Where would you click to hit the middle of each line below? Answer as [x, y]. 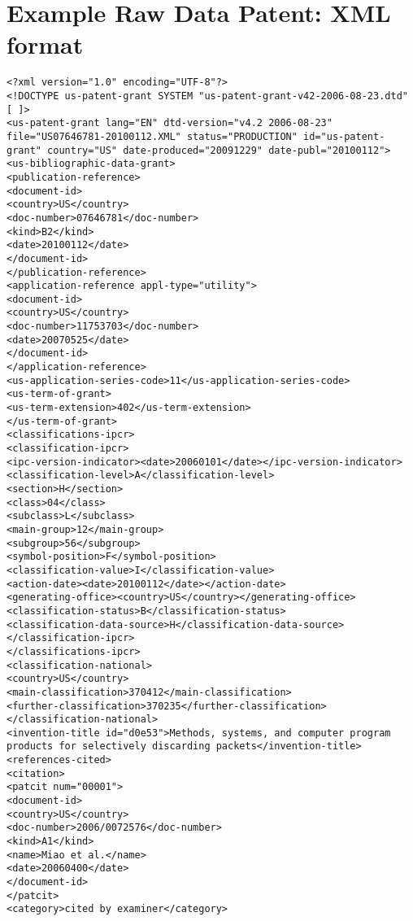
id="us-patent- [344, 136]
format [45, 44]
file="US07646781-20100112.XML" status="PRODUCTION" [152, 136]
